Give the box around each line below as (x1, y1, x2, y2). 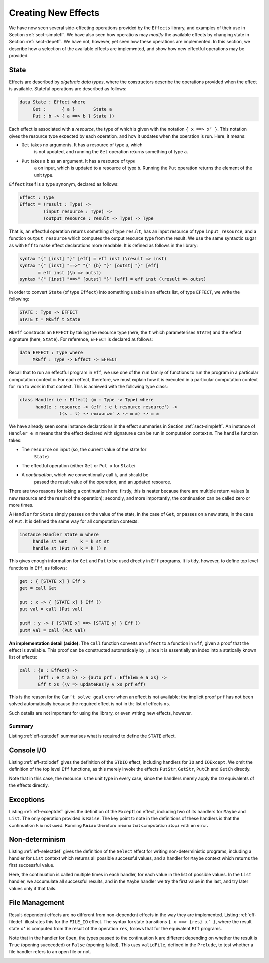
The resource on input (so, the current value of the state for (21, 446, 147, 453)
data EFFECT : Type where (19, 350, 83, 356)
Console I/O (9, 746, 47, 754)
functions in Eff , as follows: (9, 565, 67, 571)
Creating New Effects (9, 7, 100, 18)
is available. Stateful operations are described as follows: (9, 86, 127, 92)
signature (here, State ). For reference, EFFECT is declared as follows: (9, 336, 153, 342)
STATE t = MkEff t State (19, 316, 81, 322)
